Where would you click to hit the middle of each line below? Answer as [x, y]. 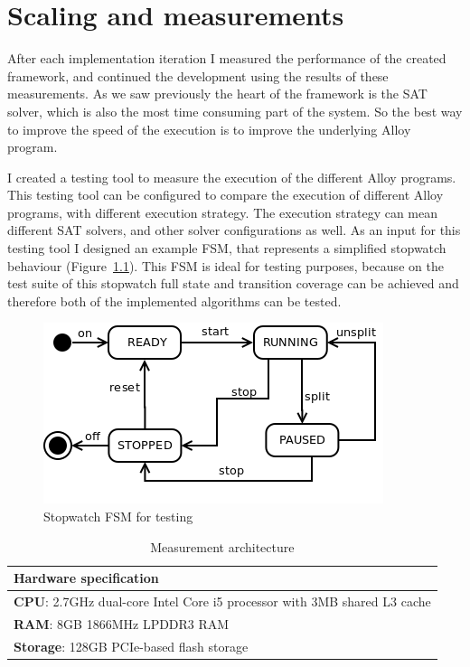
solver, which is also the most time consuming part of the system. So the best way [235, 111]
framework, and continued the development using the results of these [198, 75]
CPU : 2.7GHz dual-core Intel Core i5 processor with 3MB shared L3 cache [222, 601]
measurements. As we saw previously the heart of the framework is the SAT [217, 94]
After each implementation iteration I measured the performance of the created [227, 58]
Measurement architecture [222, 546]
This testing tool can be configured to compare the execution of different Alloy [226, 195]
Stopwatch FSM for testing [118, 517]
